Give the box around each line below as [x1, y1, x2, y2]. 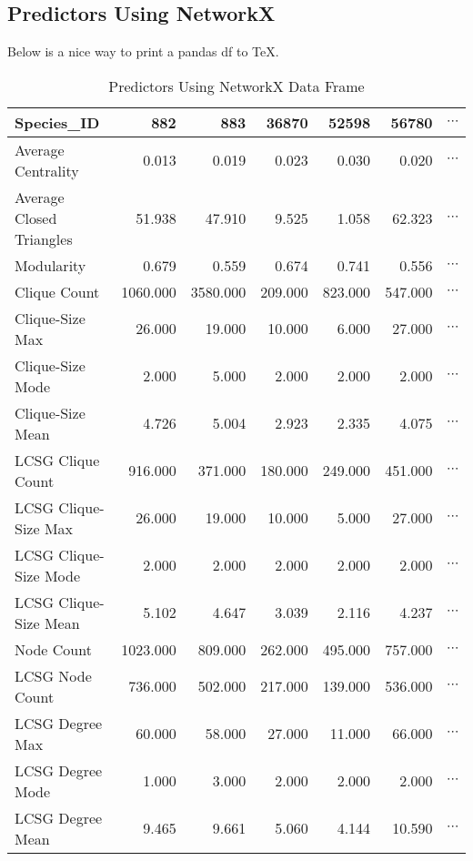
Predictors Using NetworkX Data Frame [108, 75, 365, 96]
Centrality [15, 159, 79, 181]
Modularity [15, 254, 86, 276]
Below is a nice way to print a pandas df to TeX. [7, 42, 279, 61]
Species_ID [15, 111, 100, 133]
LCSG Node [15, 664, 92, 686]
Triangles [15, 228, 73, 249]
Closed [15, 207, 57, 228]
